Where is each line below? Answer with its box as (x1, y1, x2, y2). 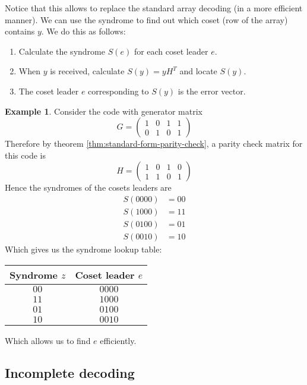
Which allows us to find (5, 334, 91, 346)
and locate (179, 65, 217, 77)
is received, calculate (50, 65, 125, 77)
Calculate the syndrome (18, 45, 105, 57)
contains (5, 25, 35, 37)
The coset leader (18, 84, 79, 97)
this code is (5, 149, 46, 161)
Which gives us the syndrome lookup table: (5, 243, 162, 255)
